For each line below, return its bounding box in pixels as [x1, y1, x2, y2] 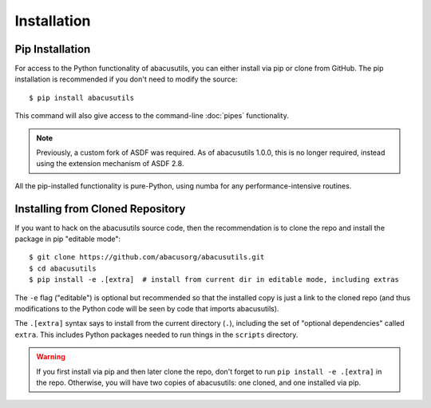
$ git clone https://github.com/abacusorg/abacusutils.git [29, 252, 265, 262]
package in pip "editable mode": [14, 234, 121, 244]
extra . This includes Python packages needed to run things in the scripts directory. [14, 330, 299, 339]
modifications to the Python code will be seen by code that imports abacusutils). [14, 304, 279, 314]
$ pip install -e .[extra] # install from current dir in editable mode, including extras [29, 275, 399, 284]
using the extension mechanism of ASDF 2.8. [36, 159, 184, 168]
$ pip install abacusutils [29, 93, 135, 102]
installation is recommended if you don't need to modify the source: [14, 74, 238, 84]
